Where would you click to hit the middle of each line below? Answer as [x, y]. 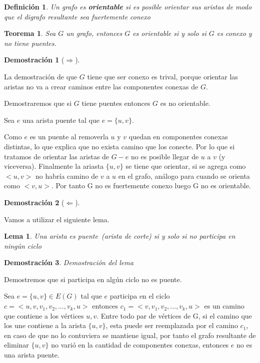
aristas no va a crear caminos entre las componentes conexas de [101, 86]
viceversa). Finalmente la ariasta [54, 166]
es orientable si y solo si [169, 33]
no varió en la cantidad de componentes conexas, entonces [140, 345]
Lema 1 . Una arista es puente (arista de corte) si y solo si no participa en [120, 236]
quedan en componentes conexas [178, 137]
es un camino [224, 306]
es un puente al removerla [69, 137]
